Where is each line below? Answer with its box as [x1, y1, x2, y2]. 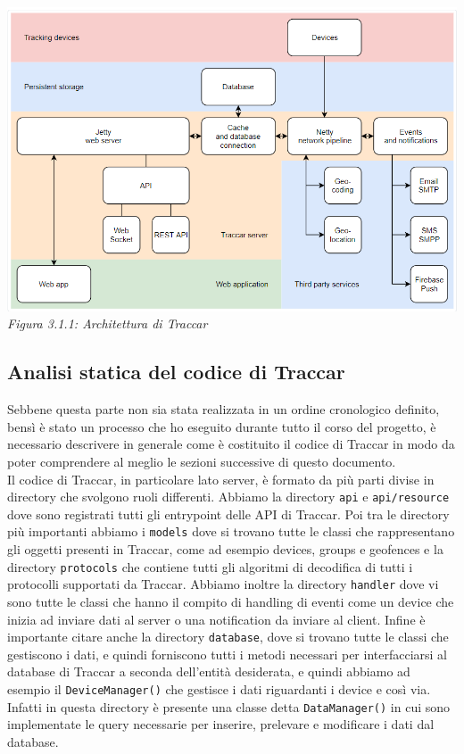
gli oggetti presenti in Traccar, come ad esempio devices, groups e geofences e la [7, 540, 443, 559]
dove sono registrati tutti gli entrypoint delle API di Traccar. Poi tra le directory [7, 504, 450, 523]
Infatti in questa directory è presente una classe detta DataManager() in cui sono [7, 697, 451, 716]
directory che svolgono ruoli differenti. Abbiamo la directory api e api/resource [7, 487, 450, 506]
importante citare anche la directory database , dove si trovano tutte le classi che [7, 627, 449, 646]
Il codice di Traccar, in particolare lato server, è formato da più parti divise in [7, 469, 435, 488]
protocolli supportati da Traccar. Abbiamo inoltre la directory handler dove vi [7, 575, 439, 593]
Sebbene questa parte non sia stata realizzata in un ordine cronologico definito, [7, 400, 440, 418]
